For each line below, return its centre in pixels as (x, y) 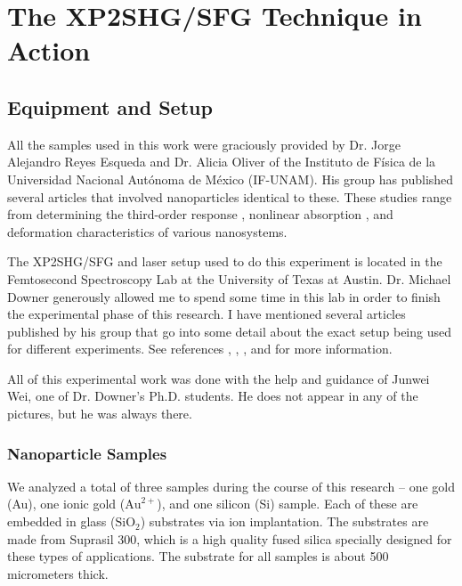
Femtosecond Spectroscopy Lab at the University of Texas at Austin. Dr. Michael (229, 278)
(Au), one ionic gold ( (66, 504)
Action (49, 50)
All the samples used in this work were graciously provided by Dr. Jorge (204, 144)
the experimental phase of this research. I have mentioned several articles (207, 314)
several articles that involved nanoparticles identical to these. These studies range (230, 196)
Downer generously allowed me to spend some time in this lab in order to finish (224, 296)
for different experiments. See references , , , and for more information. (200, 349)
